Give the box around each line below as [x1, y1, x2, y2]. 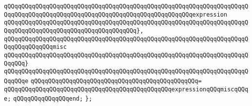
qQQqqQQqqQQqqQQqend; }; [13, 95, 93, 103]
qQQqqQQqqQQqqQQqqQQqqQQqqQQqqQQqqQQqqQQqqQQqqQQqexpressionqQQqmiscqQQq [4, 85, 249, 93]
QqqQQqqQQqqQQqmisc [4, 43, 67, 51]
